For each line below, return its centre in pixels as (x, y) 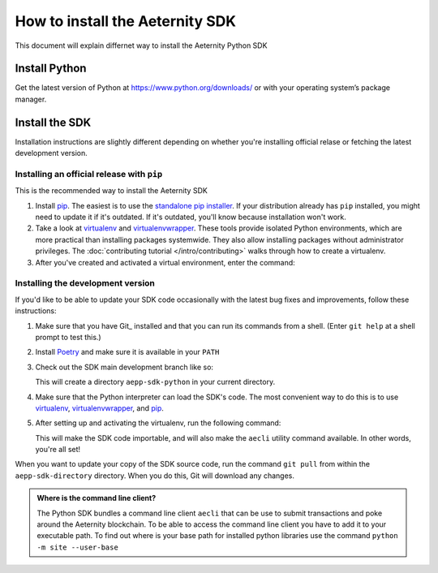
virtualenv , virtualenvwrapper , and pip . (99, 408)
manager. (31, 99)
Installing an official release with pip (89, 174)
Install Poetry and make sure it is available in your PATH (127, 352)
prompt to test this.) (68, 337)
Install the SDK (53, 122)
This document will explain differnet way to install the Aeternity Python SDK (141, 45)
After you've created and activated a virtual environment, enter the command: (165, 262)
